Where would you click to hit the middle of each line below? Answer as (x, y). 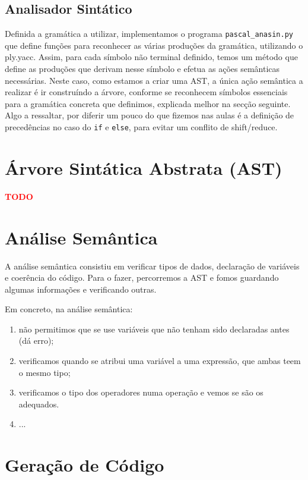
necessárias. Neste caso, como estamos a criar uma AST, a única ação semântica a (154, 80)
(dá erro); (36, 341)
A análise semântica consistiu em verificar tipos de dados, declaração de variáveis (152, 266)
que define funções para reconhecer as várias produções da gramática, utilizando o (154, 45)
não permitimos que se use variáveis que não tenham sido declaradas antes (154, 329)
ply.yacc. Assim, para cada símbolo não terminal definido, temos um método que (151, 57)
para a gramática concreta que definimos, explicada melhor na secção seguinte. (148, 103)
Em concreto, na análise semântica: (69, 309)
